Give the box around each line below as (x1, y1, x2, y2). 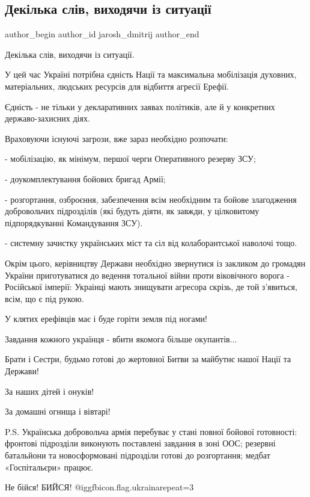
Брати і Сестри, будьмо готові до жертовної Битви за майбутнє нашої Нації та (5, 353, 291, 365)
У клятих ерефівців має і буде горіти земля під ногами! (5, 312, 207, 325)
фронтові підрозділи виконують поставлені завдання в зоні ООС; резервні (5, 437, 276, 449)
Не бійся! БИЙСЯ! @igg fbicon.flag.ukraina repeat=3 (5, 481, 194, 493)
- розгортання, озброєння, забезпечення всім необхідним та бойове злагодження (5, 193, 297, 205)
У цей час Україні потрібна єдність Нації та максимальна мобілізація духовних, (5, 68, 297, 81)
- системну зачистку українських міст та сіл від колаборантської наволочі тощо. (5, 236, 297, 249)
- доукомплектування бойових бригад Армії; (5, 172, 166, 185)
